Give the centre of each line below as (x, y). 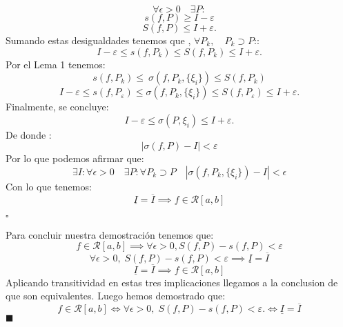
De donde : (29, 134)
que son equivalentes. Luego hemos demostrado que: (116, 296)
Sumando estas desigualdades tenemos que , (98, 40)
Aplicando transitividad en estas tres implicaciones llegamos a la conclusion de (172, 282)
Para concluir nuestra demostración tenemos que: (110, 234)
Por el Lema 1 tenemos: (56, 64)
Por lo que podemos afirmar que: (75, 158)
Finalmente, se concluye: (57, 107)
